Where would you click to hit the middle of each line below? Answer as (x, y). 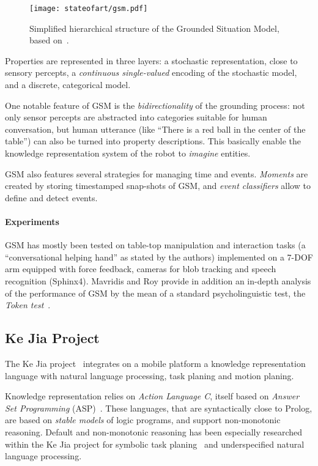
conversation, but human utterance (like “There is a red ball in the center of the (155, 129)
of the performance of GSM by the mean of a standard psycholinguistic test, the (155, 293)
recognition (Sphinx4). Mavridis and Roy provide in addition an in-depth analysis (158, 280)
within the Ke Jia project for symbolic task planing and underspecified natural (155, 444)
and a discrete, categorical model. (68, 85)
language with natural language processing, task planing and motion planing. (150, 375)
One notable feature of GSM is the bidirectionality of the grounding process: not (155, 105)
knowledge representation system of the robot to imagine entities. (128, 153)
